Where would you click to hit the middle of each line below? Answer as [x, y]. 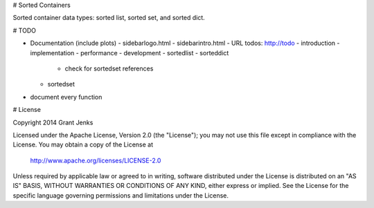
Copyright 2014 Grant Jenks [53, 122]
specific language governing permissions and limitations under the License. [121, 195]
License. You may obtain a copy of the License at [83, 144]
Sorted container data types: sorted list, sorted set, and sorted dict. [109, 18]
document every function [66, 97]
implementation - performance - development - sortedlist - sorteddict [130, 53]
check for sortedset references [109, 68]
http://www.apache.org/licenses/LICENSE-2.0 [96, 160]
